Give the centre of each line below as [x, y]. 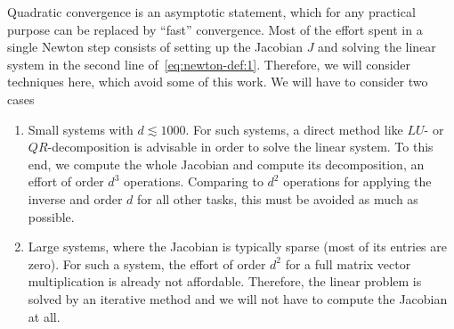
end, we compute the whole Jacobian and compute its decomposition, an [226, 164]
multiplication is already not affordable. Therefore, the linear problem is [225, 281]
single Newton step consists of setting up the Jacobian [155, 47]
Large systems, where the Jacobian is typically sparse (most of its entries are [237, 247]
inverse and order [75, 198]
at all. [44, 316]
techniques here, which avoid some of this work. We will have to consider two [218, 82]
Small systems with [81, 129]
